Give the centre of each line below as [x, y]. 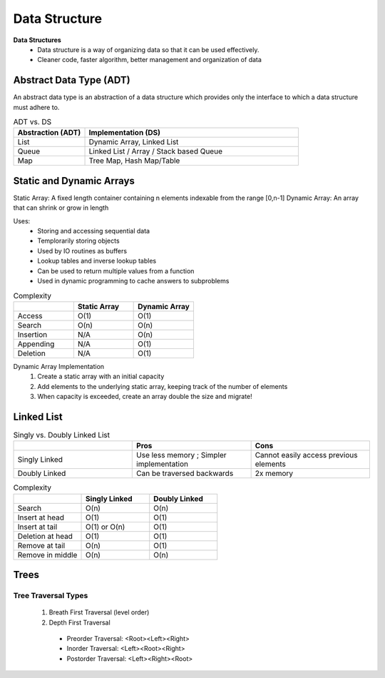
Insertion [32, 334]
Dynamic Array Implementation [59, 366]
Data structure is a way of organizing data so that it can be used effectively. [148, 49]
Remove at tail [41, 545]
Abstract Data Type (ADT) [72, 80]
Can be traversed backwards [185, 473]
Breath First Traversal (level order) [99, 612]
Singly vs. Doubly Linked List [62, 435]
